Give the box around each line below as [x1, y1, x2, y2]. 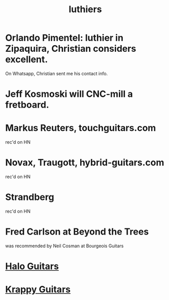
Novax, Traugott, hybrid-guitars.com [5, 157, 164, 169]
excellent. [5, 54, 48, 65]
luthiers [68, 4, 103, 15]
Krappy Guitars [5, 284, 71, 295]
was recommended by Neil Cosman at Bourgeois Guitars [5, 243, 124, 249]
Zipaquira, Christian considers [5, 43, 137, 54]
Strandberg [5, 191, 54, 203]
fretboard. [5, 99, 49, 111]
